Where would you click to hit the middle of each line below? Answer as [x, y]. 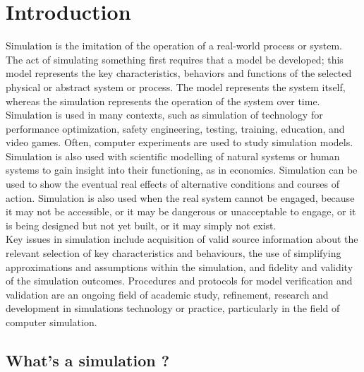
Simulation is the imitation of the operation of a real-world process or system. [174, 46]
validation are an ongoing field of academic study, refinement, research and [167, 294]
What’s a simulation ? [88, 360]
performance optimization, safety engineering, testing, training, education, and [175, 128]
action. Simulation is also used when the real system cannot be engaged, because [180, 197]
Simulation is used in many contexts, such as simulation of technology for [164, 115]
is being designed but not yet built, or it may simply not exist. [141, 225]
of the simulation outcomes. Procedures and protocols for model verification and [179, 281]
